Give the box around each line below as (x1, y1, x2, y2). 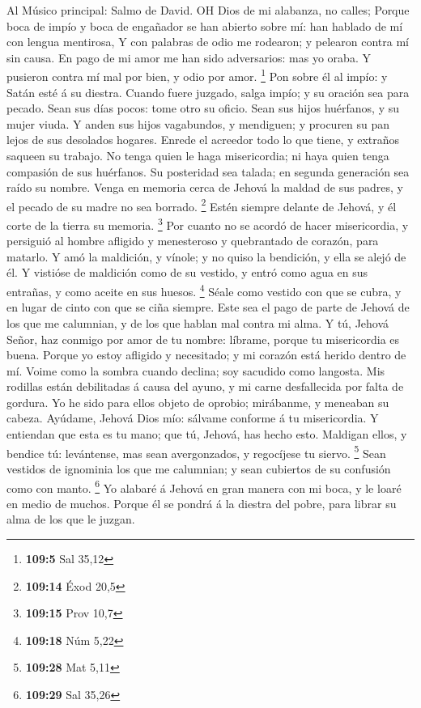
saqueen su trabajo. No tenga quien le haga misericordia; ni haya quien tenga (6, 147, 389, 163)
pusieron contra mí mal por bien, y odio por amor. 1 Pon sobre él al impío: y (6, 66, 388, 85)
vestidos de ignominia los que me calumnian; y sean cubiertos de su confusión (6, 460, 391, 477)
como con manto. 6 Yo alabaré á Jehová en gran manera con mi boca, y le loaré (6, 477, 402, 496)
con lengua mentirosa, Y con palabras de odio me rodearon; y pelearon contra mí (6, 33, 409, 50)
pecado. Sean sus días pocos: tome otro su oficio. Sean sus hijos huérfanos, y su (6, 100, 399, 117)
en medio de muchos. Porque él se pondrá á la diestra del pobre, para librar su (6, 494, 397, 511)
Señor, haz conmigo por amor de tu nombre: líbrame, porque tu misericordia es (6, 330, 400, 347)
